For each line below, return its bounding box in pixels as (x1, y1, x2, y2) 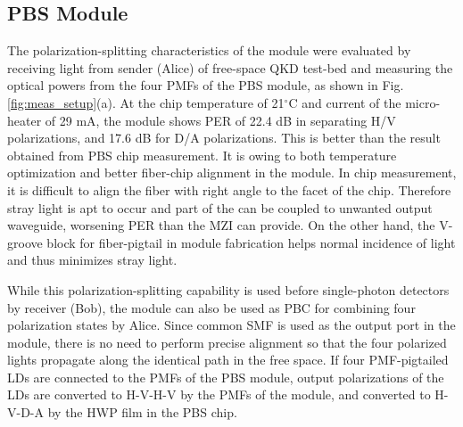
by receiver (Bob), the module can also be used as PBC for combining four (7, 298, 416, 316)
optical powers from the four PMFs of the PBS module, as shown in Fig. (7, 76, 404, 94)
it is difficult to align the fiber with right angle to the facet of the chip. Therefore (7, 180, 451, 199)
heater (7, 111, 42, 129)
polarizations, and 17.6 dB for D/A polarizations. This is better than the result (7, 128, 441, 147)
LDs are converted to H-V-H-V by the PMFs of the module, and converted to (7, 385, 431, 404)
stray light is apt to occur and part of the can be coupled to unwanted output (7, 198, 433, 217)
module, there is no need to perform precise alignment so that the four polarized (7, 333, 447, 351)
